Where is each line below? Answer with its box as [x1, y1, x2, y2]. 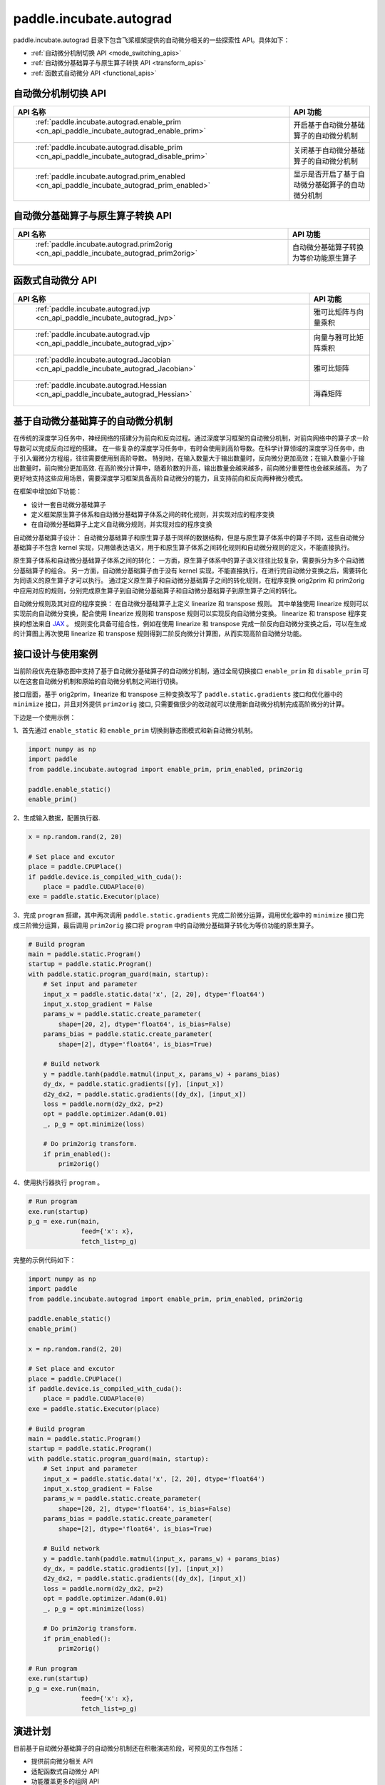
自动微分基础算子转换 [292, 243, 364, 253]
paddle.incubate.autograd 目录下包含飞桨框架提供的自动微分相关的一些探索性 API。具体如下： [13, 36, 290, 44]
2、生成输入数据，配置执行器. [13, 813, 101, 822]
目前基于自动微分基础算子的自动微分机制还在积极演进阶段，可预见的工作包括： [13, 1744, 245, 1753]
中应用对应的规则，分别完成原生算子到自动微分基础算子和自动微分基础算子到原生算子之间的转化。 [13, 586, 301, 595]
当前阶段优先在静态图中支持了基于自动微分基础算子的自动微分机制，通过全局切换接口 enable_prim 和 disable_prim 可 [13, 667, 369, 675]
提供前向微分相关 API [31, 1757, 93, 1766]
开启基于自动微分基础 [293, 120, 365, 130]
